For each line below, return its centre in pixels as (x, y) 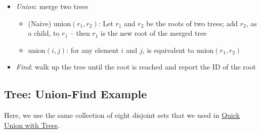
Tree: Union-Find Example (76, 94)
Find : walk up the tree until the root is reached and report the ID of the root (136, 67)
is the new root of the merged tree (154, 33)
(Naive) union (49, 23)
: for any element (93, 50)
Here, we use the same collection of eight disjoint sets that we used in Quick (122, 115)
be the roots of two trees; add (192, 23)
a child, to (44, 33)
